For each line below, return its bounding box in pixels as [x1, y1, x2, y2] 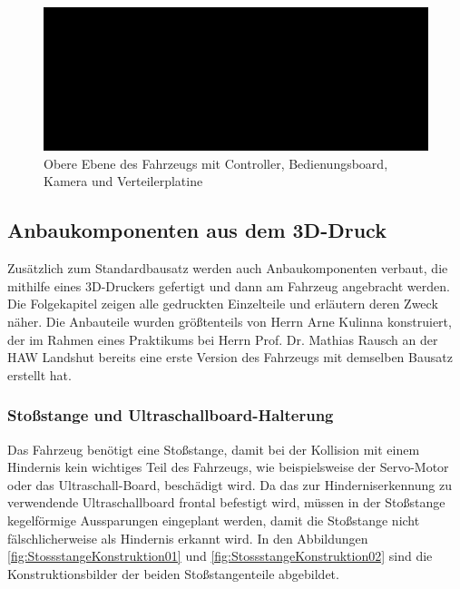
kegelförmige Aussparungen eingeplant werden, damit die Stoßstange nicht [7, 510, 420, 529]
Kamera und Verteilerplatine [44, 172, 203, 191]
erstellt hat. [7, 365, 72, 384]
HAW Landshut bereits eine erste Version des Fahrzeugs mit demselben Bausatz [7, 348, 453, 367]
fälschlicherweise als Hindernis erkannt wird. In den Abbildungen [7, 528, 368, 547]
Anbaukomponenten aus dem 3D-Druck [7, 216, 387, 244]
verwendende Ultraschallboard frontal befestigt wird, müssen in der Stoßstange [7, 493, 445, 512]
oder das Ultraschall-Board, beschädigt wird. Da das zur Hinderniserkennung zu [7, 475, 452, 494]
